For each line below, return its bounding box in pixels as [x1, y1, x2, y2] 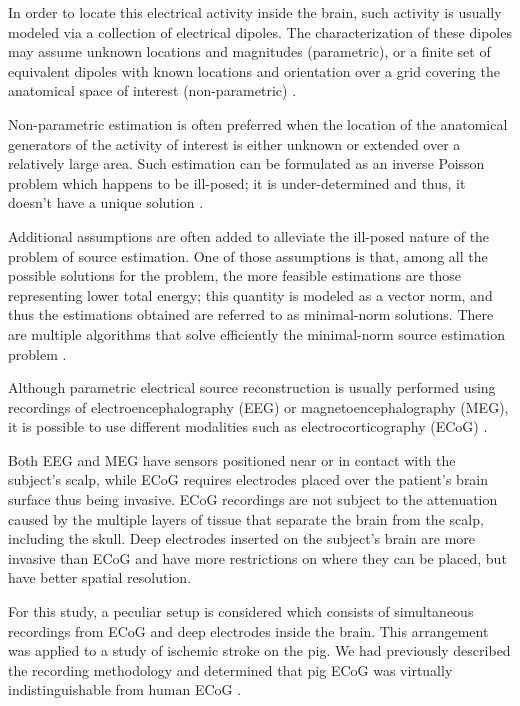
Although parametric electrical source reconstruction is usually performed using [8, 377, 496, 398]
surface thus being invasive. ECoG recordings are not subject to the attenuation [8, 489, 498, 510]
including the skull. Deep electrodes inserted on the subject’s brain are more [8, 528, 476, 549]
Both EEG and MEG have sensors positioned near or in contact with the [8, 449, 456, 470]
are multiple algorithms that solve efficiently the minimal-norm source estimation [8, 323, 506, 344]
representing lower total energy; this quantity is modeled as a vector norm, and [8, 284, 493, 305]
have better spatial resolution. [8, 567, 192, 588]
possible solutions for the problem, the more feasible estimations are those [8, 265, 462, 286]
